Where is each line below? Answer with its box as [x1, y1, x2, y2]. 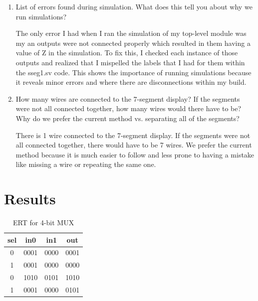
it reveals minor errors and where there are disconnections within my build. [15, 77, 247, 87]
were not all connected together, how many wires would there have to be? [15, 103, 242, 114]
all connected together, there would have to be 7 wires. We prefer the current [15, 140, 252, 150]
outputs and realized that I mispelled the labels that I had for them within [15, 57, 245, 67]
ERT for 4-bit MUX [13, 217, 74, 228]
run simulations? [15, 11, 67, 21]
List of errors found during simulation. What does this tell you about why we [15, 1, 253, 11]
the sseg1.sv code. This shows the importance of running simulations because [15, 67, 252, 77]
